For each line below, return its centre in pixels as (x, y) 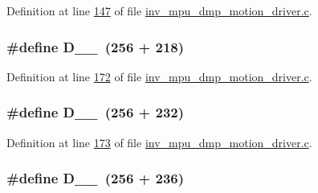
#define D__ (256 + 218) (96, 46)
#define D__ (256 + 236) (96, 178)
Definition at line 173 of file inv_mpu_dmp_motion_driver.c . (159, 142)
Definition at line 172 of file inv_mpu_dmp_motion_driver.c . (159, 76)
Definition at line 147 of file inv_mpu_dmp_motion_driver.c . (159, 10)
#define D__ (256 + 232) (96, 112)
